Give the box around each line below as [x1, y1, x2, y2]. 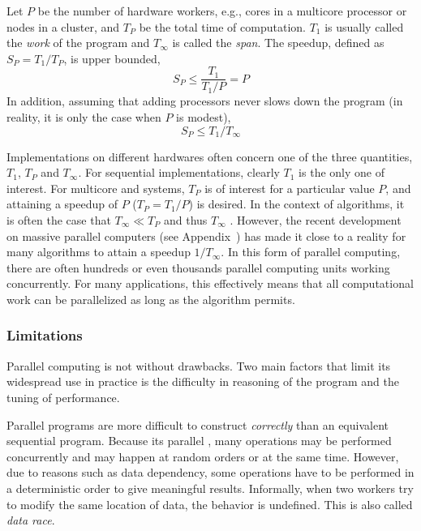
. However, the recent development [230, 212, 402, 228]
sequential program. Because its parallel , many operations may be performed [6, 432, 392, 449]
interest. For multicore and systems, [6, 179, 185, 196]
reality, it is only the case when [6, 109, 161, 126]
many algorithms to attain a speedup [6, 243, 191, 260]
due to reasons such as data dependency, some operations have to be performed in [6, 464, 415, 481]
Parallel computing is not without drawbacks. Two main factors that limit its [6, 357, 391, 374]
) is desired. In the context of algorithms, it [188, 195, 405, 212]
